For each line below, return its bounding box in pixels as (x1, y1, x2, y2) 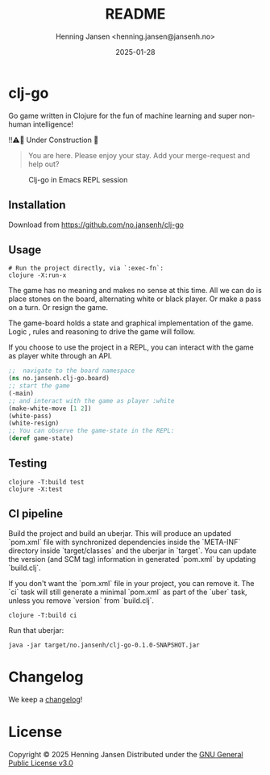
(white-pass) (8, 412, 52, 420)
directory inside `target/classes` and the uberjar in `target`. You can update (8, 546, 257, 555)
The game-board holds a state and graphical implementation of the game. (8, 318, 254, 328)
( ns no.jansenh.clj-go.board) (8, 375, 110, 383)
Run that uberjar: (8, 625, 64, 635)
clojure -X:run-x (8, 271, 67, 279)
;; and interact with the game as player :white (8, 396, 175, 404)
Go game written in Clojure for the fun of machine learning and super (8, 111, 238, 120)
